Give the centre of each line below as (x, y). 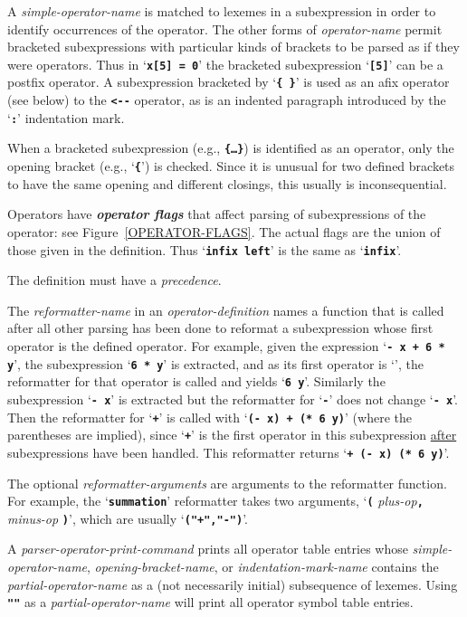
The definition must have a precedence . (114, 280)
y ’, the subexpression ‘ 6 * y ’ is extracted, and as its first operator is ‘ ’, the (215, 363)
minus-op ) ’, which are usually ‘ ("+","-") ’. (128, 518)
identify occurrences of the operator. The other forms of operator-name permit (225, 28)
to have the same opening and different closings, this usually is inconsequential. (227, 183)
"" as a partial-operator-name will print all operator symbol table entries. (210, 602)
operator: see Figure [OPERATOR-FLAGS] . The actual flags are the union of (224, 231)
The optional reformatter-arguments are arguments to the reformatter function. (227, 483)
